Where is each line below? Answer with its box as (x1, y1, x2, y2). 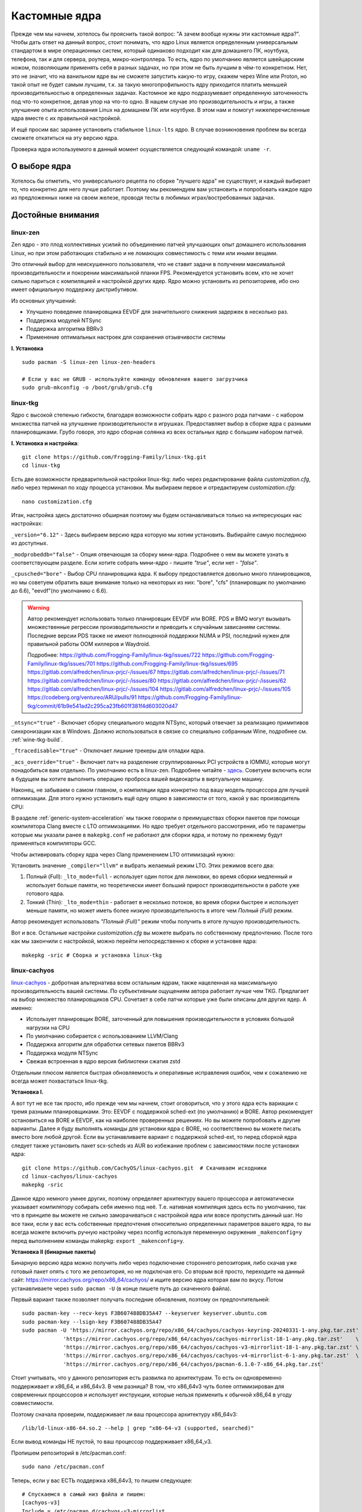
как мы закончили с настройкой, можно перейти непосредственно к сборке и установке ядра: (11, 937, 258, 945)
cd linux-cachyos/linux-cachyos (22, 1173, 118, 1179)
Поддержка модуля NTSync (26, 1049, 99, 1057)
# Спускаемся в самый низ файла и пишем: (22, 1491, 146, 1498)
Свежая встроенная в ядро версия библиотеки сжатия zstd (26, 1058, 181, 1065)
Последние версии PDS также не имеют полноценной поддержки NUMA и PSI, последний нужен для (27, 632, 290, 639)
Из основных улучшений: (11, 297, 77, 304)
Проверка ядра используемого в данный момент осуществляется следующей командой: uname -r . (11, 145, 271, 152)
